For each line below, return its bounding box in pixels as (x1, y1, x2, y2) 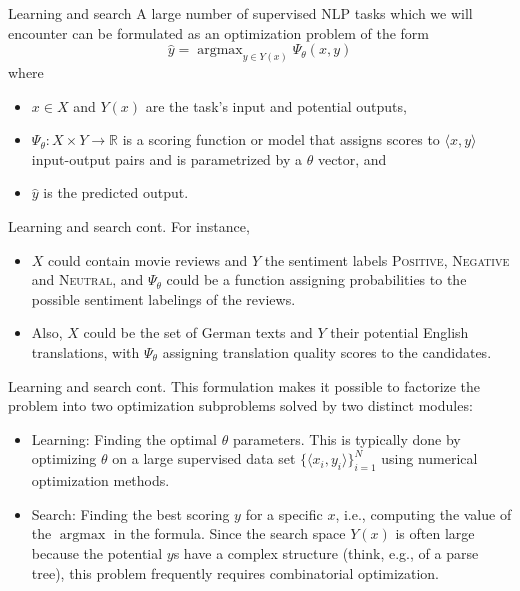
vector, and (317, 148, 387, 169)
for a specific (245, 503, 323, 524)
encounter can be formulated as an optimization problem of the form (8, 22, 430, 43)
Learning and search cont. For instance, (8, 216, 250, 237)
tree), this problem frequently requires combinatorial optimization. (31, 562, 439, 583)
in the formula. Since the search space (113, 523, 346, 544)
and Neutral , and (31, 269, 144, 290)
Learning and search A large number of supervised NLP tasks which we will (8, 3, 473, 23)
